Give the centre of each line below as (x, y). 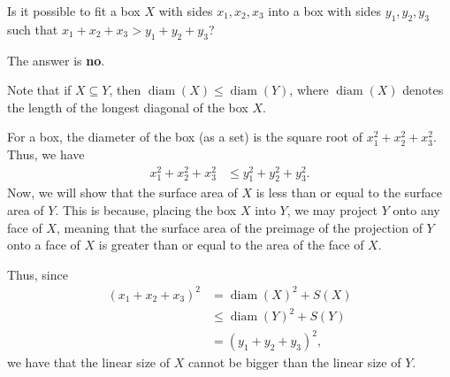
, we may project (332, 210)
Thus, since (38, 274)
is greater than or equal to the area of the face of (231, 245)
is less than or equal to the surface (349, 192)
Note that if (39, 90)
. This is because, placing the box (146, 210)
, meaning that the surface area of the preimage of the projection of (239, 227)
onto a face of (44, 245)
